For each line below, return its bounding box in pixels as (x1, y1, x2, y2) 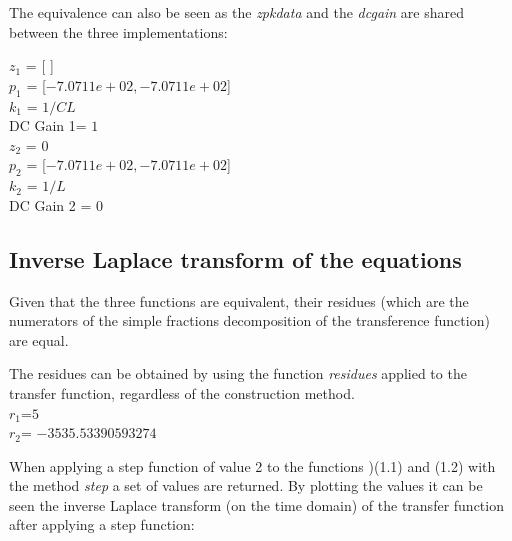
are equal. (9, 329, 69, 350)
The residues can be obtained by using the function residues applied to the (9, 363, 467, 384)
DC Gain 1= (9, 115, 87, 136)
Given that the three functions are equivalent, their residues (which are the (9, 290, 469, 311)
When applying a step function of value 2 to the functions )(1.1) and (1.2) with (9, 455, 496, 476)
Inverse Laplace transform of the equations (9, 243, 462, 274)
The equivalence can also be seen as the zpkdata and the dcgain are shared (9, 2, 465, 22)
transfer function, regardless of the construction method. (9, 382, 355, 403)
